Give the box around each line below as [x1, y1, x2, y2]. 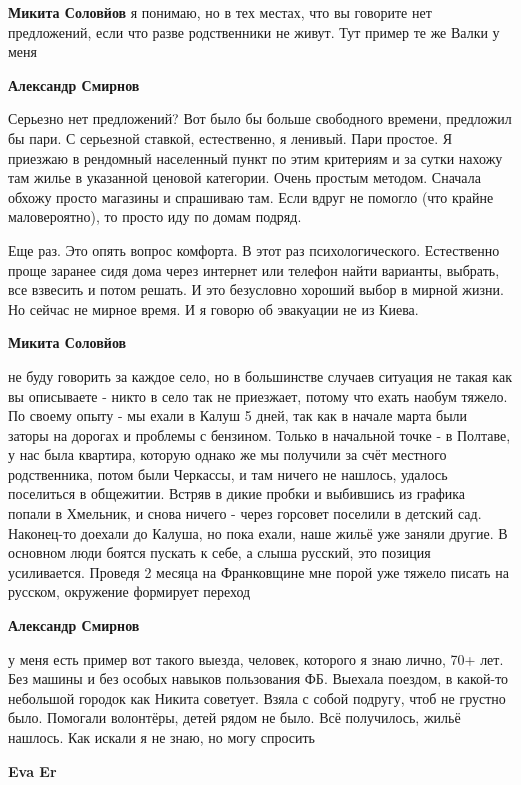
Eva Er [8, 760, 57, 781]
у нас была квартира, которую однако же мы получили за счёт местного [8, 444, 447, 465]
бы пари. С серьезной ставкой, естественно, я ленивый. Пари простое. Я [8, 127, 453, 148]
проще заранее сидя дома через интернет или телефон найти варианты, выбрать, [8, 259, 500, 280]
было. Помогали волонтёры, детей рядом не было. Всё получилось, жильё [8, 707, 461, 728]
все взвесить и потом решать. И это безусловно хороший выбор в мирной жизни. [8, 279, 504, 300]
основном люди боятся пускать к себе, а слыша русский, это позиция [8, 542, 431, 563]
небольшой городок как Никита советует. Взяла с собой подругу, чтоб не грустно [8, 687, 506, 708]
